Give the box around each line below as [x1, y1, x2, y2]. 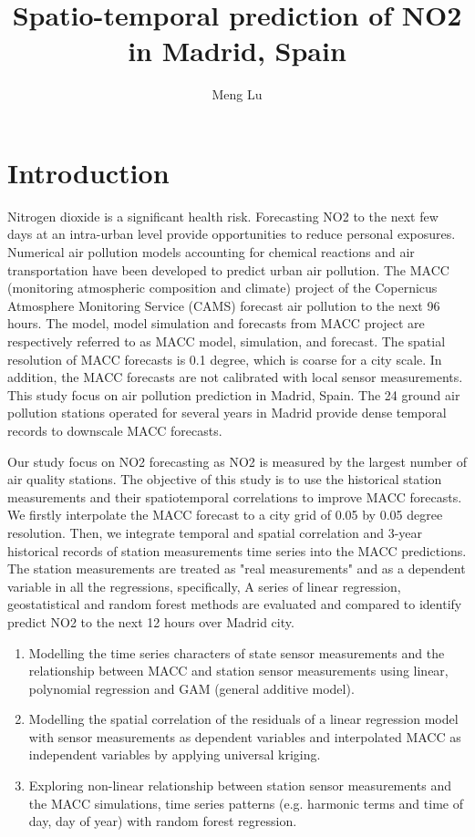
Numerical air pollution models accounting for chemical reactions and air [7, 243, 415, 262]
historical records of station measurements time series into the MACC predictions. [7, 541, 467, 560]
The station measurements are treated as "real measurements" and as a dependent [7, 559, 466, 578]
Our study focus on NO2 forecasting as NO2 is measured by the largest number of [7, 451, 467, 470]
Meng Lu [212, 85, 263, 104]
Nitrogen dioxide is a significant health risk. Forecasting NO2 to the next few [7, 206, 439, 225]
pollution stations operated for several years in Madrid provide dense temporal [7, 403, 447, 422]
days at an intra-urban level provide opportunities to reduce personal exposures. [7, 224, 456, 243]
